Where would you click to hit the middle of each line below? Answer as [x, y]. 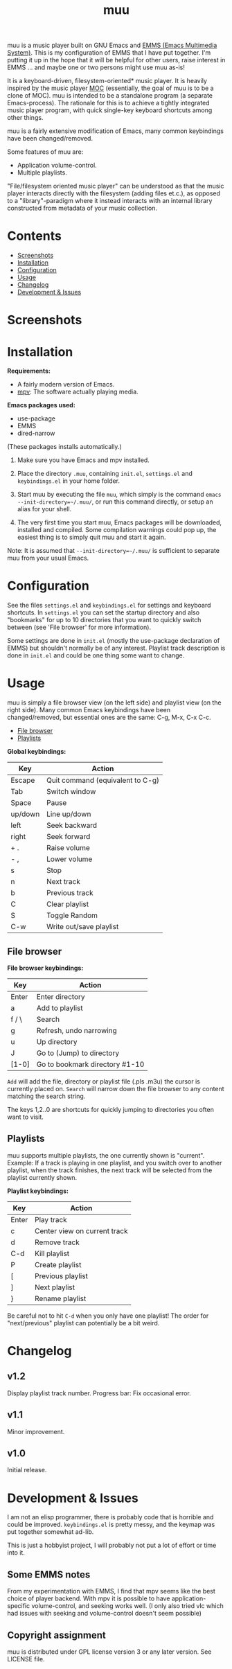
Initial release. [27, 1470]
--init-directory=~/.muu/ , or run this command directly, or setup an [115, 502]
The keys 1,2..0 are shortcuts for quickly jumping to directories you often [111, 1109]
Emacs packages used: [42, 405]
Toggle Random [72, 915]
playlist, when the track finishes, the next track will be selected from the [110, 1170]
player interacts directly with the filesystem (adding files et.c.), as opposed [114, 193]
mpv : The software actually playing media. [78, 392]
